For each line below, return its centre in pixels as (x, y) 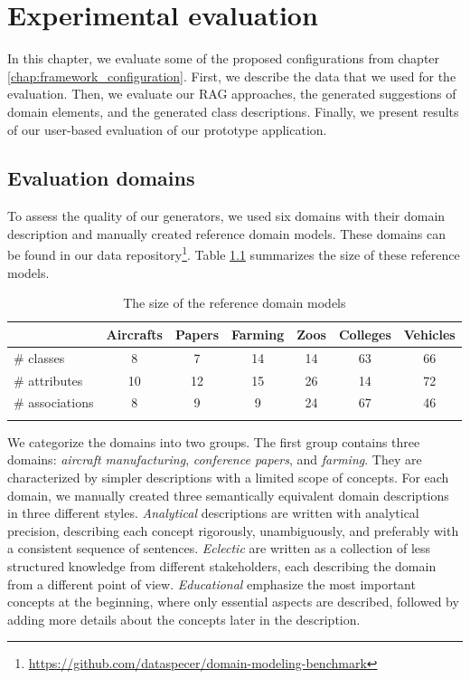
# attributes (48, 380)
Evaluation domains (101, 178)
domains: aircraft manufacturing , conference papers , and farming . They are (215, 459)
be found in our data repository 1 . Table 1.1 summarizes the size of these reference (234, 253)
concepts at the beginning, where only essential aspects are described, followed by (233, 602)
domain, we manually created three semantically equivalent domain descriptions (228, 495)
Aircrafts (134, 334)
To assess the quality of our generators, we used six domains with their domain (226, 216)
